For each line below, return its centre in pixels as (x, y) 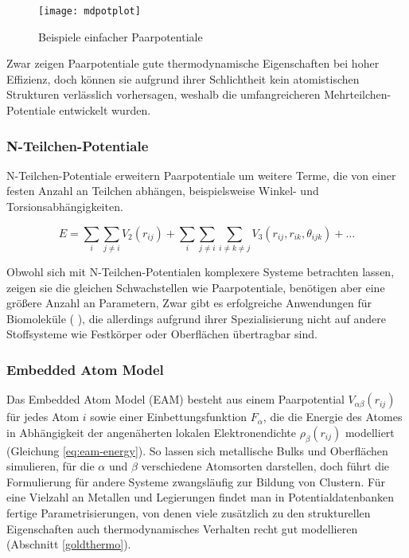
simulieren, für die (51, 466)
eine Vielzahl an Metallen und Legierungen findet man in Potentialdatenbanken (200, 497)
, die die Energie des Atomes (333, 417)
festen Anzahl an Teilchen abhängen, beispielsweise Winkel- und (163, 191)
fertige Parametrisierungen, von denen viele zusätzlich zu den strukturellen (189, 512)
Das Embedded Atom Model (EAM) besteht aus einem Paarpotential (175, 399)
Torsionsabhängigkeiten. (65, 207)
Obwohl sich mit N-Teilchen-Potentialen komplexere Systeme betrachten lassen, (201, 271)
